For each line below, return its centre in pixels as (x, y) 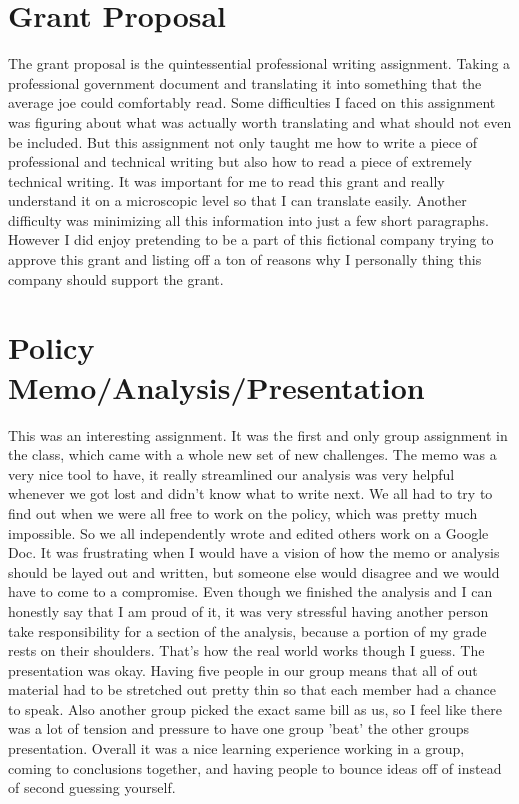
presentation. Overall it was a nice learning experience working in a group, (236, 748)
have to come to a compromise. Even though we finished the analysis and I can (250, 591)
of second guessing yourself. (92, 787)
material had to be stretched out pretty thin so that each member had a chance (252, 689)
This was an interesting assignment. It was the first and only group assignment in (258, 434)
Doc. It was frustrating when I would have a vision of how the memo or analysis (254, 552)
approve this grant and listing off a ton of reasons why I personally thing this (245, 259)
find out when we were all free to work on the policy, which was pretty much (243, 512)
